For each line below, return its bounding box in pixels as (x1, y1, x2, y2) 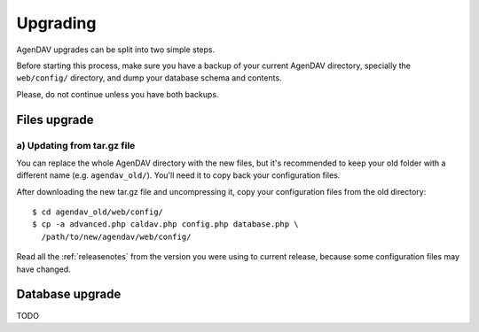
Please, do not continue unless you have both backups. (16, 89, 219, 99)
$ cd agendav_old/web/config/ (32, 207, 164, 217)
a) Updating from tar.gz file (16, 139, 136, 151)
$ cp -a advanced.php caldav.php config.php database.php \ (32, 220, 299, 229)
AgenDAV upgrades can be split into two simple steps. (16, 44, 216, 55)
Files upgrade (16, 112, 94, 127)
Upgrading (16, 13, 97, 33)
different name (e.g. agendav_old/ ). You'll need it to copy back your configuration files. (16, 170, 341, 181)
